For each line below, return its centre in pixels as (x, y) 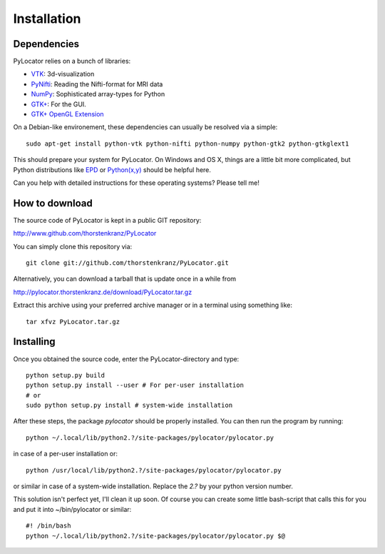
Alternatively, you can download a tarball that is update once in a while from (125, 279)
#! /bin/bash (48, 526)
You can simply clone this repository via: (73, 246)
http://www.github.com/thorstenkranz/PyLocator (85, 233)
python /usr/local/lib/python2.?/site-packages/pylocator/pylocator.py (154, 470)
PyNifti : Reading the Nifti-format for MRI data (97, 84)
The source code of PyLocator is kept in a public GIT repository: (107, 220)
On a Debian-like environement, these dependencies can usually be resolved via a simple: (145, 127)
